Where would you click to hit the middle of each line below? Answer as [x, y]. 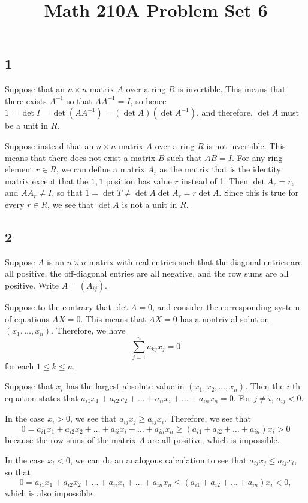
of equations [27, 318]
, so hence [148, 100]
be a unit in [26, 125]
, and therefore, [224, 112]
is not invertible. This [246, 145]
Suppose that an [35, 89]
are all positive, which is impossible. [214, 439]
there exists [26, 100]
